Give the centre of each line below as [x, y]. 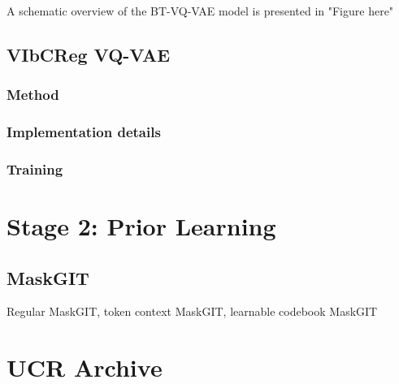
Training [35, 168]
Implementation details [84, 132]
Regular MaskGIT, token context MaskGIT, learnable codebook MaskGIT [192, 311]
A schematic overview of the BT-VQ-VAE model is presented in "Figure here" [200, 11]
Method [33, 95]
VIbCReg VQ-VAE [89, 54]
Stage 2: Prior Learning [141, 226]
